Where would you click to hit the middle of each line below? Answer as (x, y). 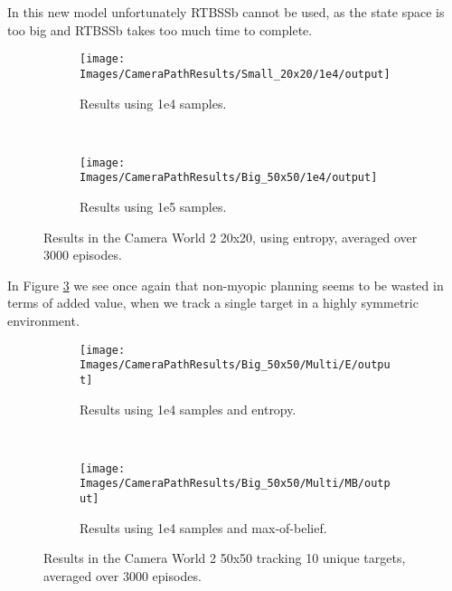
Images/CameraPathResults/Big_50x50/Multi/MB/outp (235, 484)
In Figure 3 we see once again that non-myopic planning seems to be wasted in (226, 285)
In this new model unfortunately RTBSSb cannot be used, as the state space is (226, 12)
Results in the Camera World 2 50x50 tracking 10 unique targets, (225, 558)
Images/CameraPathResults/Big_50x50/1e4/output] (229, 178)
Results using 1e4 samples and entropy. (188, 409)
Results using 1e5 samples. (153, 206)
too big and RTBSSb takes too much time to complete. (160, 29)
